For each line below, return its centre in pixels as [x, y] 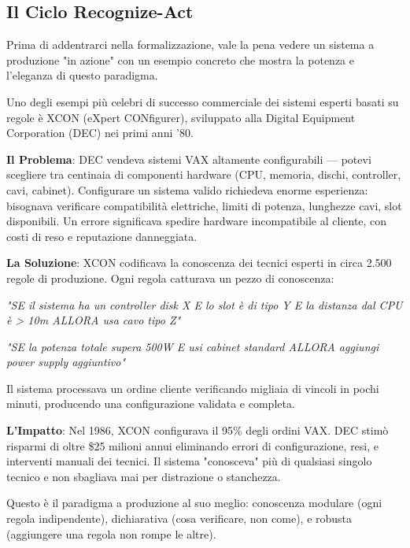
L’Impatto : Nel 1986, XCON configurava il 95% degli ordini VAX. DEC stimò [198, 430]
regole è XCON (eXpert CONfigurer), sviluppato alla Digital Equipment [181, 117]
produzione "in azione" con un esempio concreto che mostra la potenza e [180, 59]
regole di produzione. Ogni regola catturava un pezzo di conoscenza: [170, 278]
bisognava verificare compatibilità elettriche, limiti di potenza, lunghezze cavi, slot [204, 205]
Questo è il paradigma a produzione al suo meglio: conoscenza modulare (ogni [194, 503]
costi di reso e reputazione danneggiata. [102, 236]
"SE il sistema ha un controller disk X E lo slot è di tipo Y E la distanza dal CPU [205, 304]
